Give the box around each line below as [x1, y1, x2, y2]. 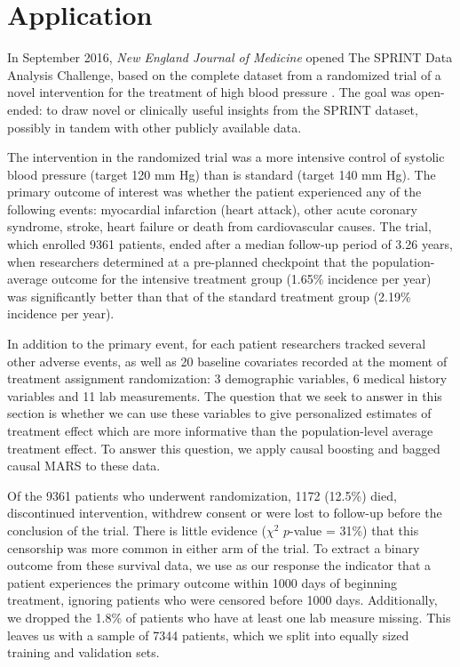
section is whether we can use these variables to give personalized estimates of [7, 404, 432, 422]
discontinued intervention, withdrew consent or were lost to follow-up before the [7, 503, 442, 522]
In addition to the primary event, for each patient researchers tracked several [7, 334, 426, 353]
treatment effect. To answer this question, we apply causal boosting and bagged [7, 438, 440, 457]
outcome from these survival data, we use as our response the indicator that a [7, 556, 432, 575]
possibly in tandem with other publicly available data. [7, 117, 302, 136]
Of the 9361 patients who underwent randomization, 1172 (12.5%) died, [7, 486, 397, 504]
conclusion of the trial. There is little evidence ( [7, 520, 266, 539]
